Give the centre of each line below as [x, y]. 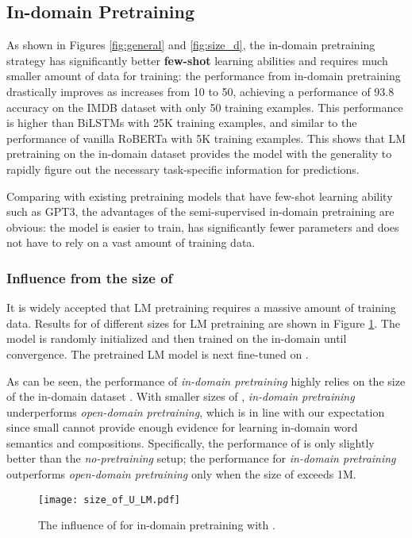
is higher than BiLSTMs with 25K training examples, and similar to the [182, 123]
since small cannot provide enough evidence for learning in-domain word [182, 427]
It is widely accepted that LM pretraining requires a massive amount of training [201, 307]
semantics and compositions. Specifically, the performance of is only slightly [191, 442]
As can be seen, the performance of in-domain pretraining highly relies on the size [206, 380]
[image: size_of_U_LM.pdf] [109, 500]
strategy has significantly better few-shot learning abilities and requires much [197, 60]
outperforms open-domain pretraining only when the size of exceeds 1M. [181, 474]
